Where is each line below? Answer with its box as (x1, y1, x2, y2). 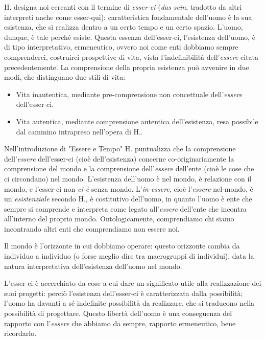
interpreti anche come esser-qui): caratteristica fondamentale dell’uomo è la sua (4, 11, 252, 22)
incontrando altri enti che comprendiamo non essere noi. (4, 223, 180, 234)
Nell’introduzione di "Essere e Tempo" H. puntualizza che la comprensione (4, 143, 236, 154)
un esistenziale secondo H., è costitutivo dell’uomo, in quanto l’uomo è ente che (4, 193, 252, 204)
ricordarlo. (4, 328, 37, 338)
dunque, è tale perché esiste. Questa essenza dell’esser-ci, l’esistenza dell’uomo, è (4, 31, 255, 42)
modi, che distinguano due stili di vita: (4, 72, 126, 82)
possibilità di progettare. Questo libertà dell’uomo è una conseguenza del (4, 308, 232, 319)
